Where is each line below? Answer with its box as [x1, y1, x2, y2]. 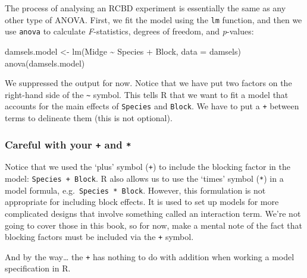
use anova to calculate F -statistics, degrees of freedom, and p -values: [5, 25, 254, 37]
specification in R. [5, 262, 71, 274]
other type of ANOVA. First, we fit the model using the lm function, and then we [5, 13, 302, 26]
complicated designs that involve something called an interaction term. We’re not [5, 207, 301, 219]
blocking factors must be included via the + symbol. [5, 230, 194, 243]
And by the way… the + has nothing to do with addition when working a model [5, 250, 295, 263]
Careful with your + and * [5, 137, 131, 151]
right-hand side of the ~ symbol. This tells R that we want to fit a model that [5, 88, 289, 100]
